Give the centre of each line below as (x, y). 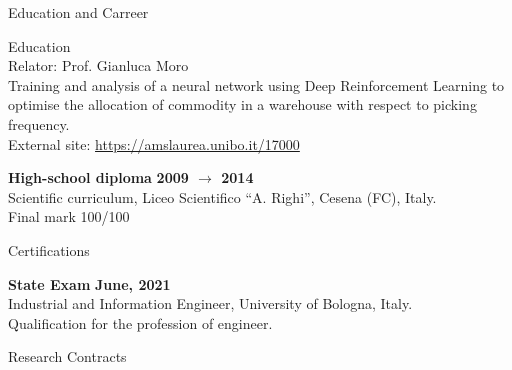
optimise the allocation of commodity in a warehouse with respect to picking (242, 104)
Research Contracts (67, 356)
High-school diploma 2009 (98, 177)
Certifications (49, 249)
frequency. (39, 123)
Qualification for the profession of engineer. (140, 322)
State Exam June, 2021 (89, 283)
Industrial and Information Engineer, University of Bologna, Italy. (210, 303)
